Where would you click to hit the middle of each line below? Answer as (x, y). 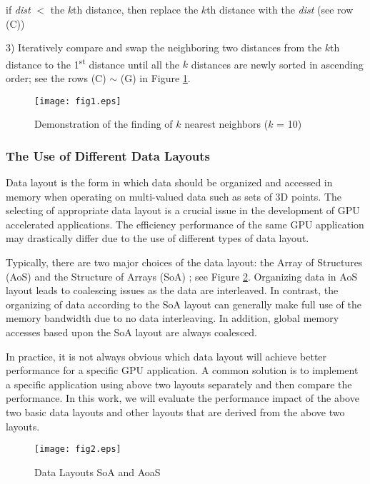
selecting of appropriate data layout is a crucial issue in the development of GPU (183, 210)
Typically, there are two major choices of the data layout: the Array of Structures (184, 262)
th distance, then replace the (136, 9)
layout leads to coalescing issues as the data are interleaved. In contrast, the (172, 290)
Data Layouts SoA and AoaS (97, 472)
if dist (18, 9)
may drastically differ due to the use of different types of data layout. (157, 238)
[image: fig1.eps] (78, 101)
